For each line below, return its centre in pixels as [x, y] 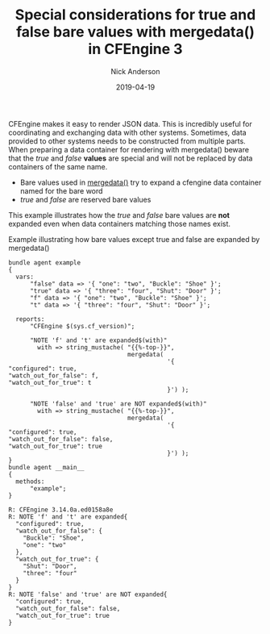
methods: [30, 482]
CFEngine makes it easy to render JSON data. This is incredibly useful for [130, 123]
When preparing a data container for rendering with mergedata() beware [129, 149]
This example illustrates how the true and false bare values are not [119, 215]
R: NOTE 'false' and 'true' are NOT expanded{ [88, 594]
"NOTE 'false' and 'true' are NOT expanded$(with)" [118, 404]
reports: [30, 319]
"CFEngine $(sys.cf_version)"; [82, 326]
